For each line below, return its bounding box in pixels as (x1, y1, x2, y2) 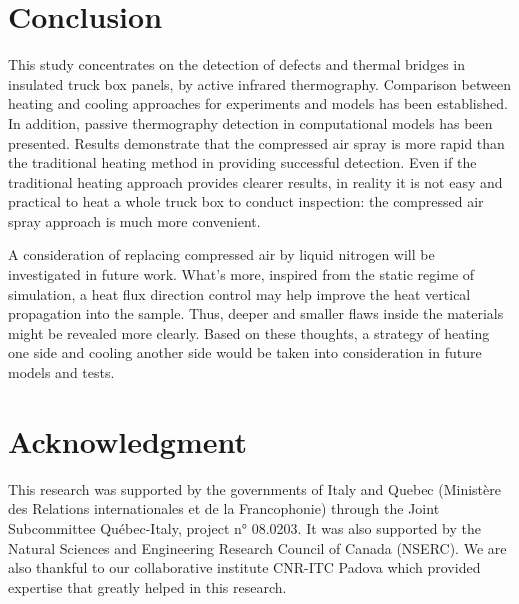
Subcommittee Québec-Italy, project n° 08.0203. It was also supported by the (8, 517, 482, 538)
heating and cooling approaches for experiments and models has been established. (8, 93, 508, 114)
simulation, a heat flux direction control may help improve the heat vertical (8, 283, 471, 304)
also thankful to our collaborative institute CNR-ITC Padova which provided (8, 557, 481, 578)
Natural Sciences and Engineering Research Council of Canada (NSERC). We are (8, 537, 507, 558)
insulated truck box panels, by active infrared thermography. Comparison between (8, 73, 511, 94)
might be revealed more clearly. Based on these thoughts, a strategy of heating (8, 322, 490, 343)
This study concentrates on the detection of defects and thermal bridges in (8, 54, 466, 75)
